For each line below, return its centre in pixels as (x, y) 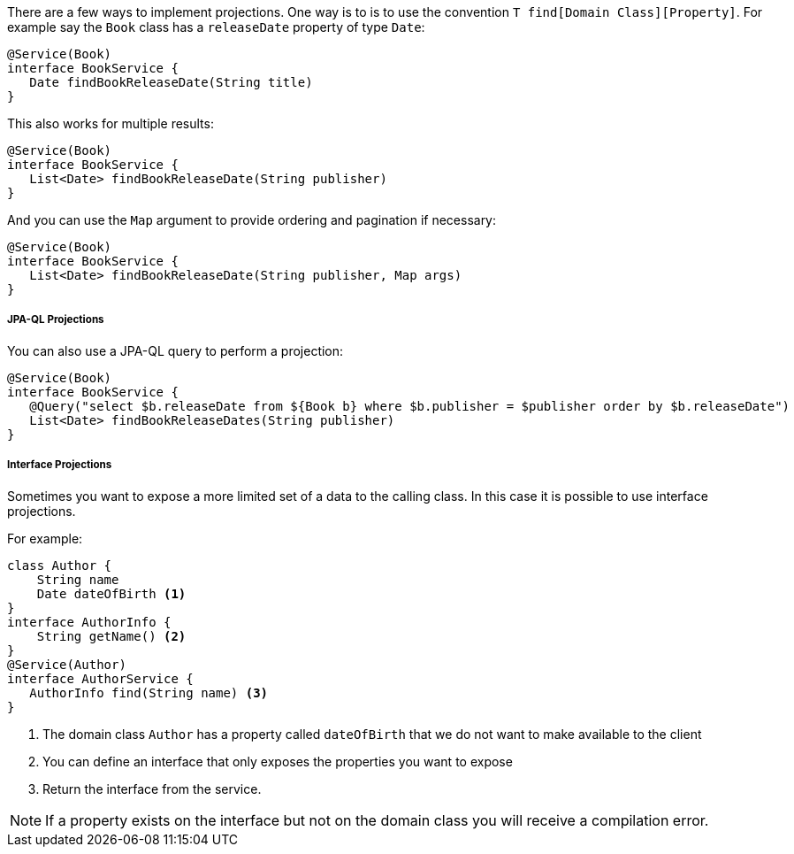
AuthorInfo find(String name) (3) (149, 692)
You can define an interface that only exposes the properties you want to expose (278, 761)
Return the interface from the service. (152, 789)
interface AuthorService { (100, 678)
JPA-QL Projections (56, 320)
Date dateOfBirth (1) (111, 593)
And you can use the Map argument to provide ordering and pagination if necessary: (252, 220)
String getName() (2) (111, 636)
